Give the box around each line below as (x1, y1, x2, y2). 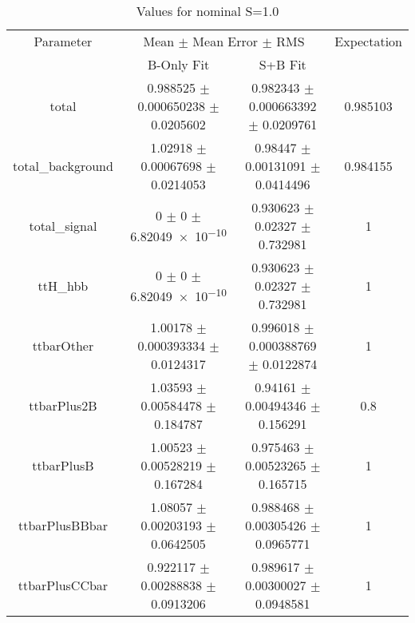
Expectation (334, 32, 402, 50)
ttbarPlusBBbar (18, 516, 108, 534)
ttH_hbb (38, 276, 89, 295)
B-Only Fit (147, 55, 210, 73)
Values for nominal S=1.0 (136, 2, 279, 20)
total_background (13, 157, 113, 175)
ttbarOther (32, 336, 94, 355)
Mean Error (192, 32, 259, 50)
